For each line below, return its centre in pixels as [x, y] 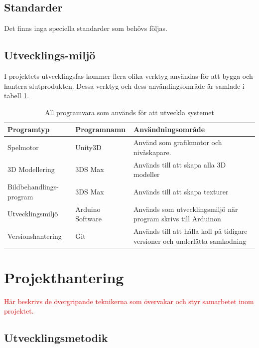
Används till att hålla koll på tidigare [191, 231]
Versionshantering [35, 236]
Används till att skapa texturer [181, 191]
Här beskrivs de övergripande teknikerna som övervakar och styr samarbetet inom [129, 301]
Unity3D [88, 147]
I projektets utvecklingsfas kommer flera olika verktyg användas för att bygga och [129, 76]
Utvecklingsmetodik [56, 338]
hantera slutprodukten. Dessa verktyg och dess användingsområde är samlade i [124, 86]
